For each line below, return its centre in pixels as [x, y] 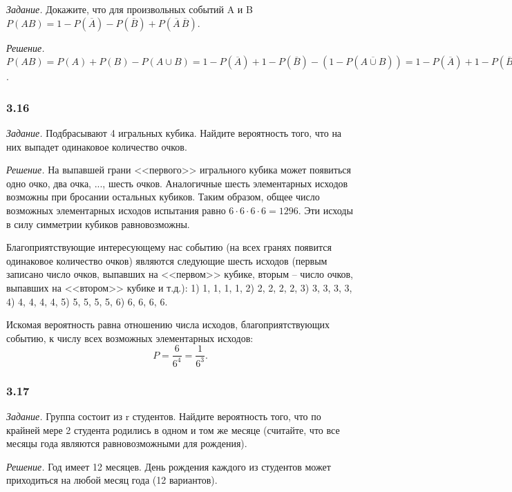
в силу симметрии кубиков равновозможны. [98, 224]
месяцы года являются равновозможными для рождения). [127, 443]
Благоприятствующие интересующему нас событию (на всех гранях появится [169, 247]
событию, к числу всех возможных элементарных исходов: [130, 338]
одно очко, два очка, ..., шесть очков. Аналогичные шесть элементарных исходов [177, 183]
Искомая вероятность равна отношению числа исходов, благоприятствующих [168, 324]
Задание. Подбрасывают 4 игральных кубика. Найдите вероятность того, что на [174, 133]
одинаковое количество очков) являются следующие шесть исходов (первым [167, 260]
